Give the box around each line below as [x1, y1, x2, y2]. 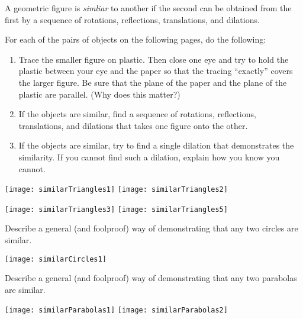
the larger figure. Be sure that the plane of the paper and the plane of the [18, 76, 287, 88]
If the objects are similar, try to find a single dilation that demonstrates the [18, 139, 294, 152]
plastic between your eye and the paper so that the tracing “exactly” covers [18, 65, 293, 77]
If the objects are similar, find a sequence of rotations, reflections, [18, 108, 256, 120]
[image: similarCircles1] [5, 254, 107, 263]
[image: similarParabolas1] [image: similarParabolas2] [5, 306, 228, 315]
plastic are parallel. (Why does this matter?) [18, 88, 180, 100]
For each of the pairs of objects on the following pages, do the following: [5, 33, 266, 46]
